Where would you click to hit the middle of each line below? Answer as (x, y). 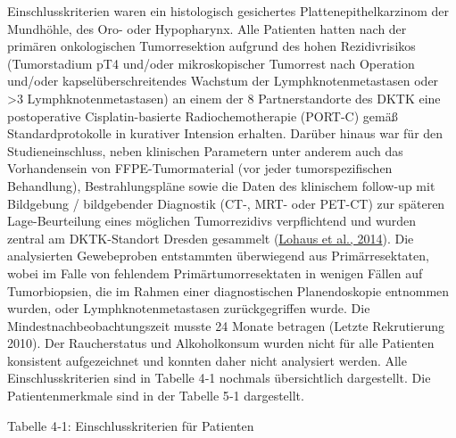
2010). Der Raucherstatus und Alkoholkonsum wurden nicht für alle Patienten (221, 343)
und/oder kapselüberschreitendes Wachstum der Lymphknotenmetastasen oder (223, 81)
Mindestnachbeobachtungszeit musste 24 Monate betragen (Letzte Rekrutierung (226, 325)
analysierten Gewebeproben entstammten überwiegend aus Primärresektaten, (218, 256)
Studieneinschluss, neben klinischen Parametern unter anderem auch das (205, 150)
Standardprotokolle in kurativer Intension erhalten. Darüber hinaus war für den (225, 133)
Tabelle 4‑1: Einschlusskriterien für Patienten (131, 425)
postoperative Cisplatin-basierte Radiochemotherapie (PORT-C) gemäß (203, 116)
